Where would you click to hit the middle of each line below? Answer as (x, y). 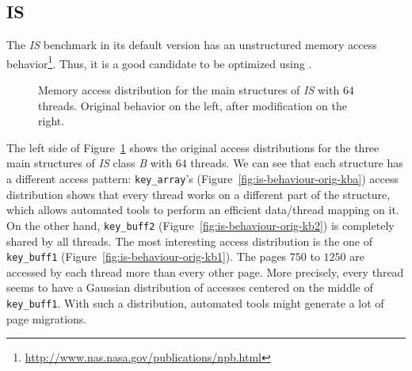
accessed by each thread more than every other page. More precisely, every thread (205, 272)
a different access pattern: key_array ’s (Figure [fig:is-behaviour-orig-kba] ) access (203, 179)
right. (51, 121)
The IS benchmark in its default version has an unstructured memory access (192, 45)
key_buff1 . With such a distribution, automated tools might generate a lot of (195, 302)
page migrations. (47, 318)
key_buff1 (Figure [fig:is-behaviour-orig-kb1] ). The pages (147, 256)
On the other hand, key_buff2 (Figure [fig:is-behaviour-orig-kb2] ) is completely (200, 225)
